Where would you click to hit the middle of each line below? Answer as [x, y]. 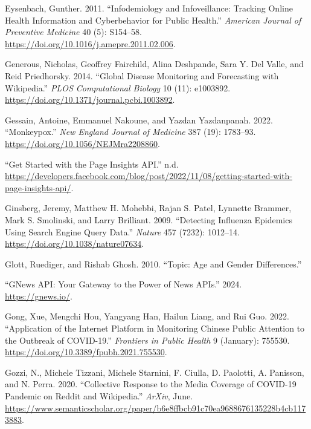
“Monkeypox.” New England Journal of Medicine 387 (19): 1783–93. [130, 132]
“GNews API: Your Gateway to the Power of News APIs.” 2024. [123, 284]
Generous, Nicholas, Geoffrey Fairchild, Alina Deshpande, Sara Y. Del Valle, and [154, 64]
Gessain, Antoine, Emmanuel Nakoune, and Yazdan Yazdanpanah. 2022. [139, 120]
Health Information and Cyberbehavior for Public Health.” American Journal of [153, 20]
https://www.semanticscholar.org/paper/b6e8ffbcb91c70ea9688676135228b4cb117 [155, 408]
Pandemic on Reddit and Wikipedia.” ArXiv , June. [99, 396]
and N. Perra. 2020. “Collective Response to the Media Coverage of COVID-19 [151, 384]
